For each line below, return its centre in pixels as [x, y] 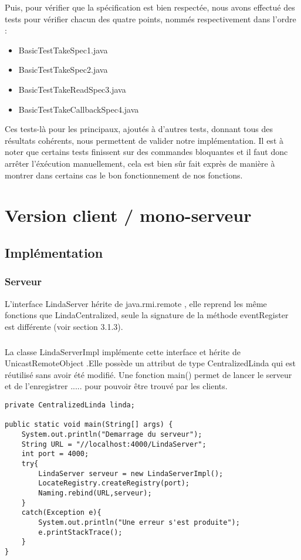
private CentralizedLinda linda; [70, 405]
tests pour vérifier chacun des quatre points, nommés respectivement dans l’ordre [150, 18]
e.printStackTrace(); [80, 532]
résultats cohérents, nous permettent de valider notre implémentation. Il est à [144, 140]
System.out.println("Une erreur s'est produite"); [139, 522]
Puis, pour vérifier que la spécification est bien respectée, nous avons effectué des [150, 7]
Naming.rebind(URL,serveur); [95, 493]
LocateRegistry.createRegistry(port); [114, 483]
